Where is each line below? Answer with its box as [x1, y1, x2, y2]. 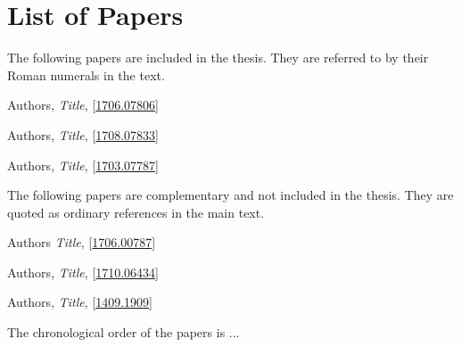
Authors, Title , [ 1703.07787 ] [7, 155, 159, 174]
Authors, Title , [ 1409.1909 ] [7, 293, 152, 311]
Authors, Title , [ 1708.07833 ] [7, 125, 159, 144]
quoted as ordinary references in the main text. [7, 202, 265, 221]
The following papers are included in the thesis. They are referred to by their [7, 48, 429, 67]
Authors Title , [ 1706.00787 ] [7, 233, 156, 252]
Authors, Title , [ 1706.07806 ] [7, 95, 159, 114]
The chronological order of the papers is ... [7, 323, 240, 342]
